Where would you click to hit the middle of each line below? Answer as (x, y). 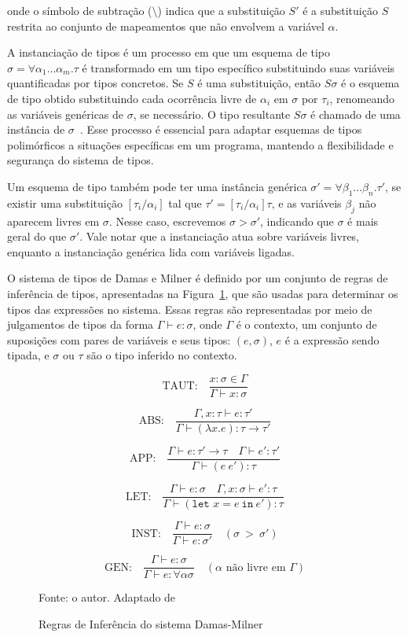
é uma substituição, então (259, 83)
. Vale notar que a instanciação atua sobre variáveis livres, (220, 236)
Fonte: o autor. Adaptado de (107, 597)
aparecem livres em (53, 221)
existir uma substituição (65, 203)
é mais (363, 221)
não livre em (256, 567)
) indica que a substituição (221, 10)
